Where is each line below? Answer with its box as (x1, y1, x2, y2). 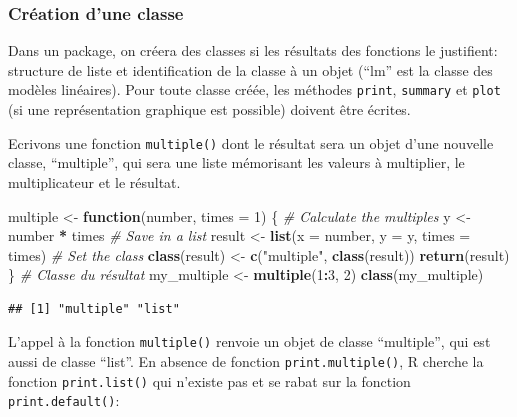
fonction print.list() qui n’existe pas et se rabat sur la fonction (8, 370, 411, 391)
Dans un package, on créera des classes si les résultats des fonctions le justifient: (8, 40, 498, 61)
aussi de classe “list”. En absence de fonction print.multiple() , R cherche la (8, 351, 484, 372)
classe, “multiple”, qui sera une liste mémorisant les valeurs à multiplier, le (8, 152, 465, 173)
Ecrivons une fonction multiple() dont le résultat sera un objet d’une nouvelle (8, 132, 494, 153)
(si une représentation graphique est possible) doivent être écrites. (8, 99, 411, 120)
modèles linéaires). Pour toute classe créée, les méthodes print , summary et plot (8, 79, 501, 100)
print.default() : (8, 390, 120, 411)
